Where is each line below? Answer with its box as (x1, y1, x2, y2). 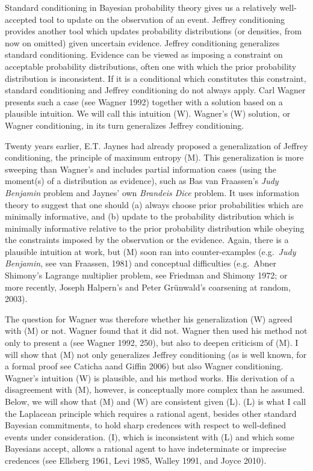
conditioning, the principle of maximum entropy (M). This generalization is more (5, 151, 304, 164)
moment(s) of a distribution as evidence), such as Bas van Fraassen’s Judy (5, 174, 279, 187)
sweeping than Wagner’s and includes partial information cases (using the (5, 162, 276, 175)
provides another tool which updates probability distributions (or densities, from (5, 25, 302, 37)
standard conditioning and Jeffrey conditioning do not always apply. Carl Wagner (5, 84, 306, 96)
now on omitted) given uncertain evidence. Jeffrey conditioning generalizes (5, 36, 280, 49)
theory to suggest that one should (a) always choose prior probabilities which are (5, 198, 303, 211)
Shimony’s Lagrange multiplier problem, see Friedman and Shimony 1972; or (5, 269, 288, 282)
